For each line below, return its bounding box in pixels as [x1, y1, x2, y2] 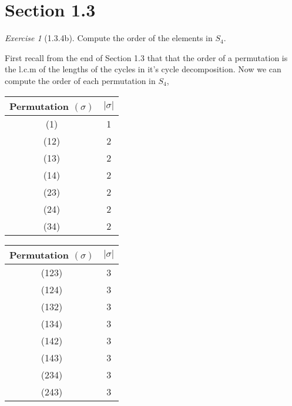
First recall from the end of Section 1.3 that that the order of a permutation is [5, 51, 288, 63]
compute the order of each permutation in [5, 74, 156, 86]
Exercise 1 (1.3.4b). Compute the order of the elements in [5, 32, 213, 44]
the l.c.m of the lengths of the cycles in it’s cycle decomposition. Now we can [5, 63, 281, 75]
